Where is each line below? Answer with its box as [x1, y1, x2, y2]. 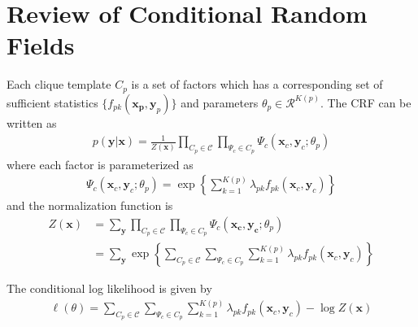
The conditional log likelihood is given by [7, 280, 212, 297]
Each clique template [7, 76, 111, 93]
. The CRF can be [320, 94, 411, 111]
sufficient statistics [7, 94, 98, 111]
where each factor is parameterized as [7, 155, 194, 172]
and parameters [181, 94, 259, 111]
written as [7, 114, 57, 131]
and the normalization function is [7, 197, 173, 214]
